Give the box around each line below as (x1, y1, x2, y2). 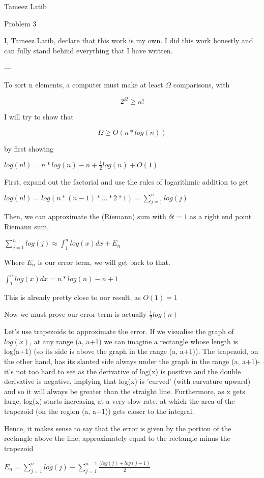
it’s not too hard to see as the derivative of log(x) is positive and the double (4, 366, 241, 376)
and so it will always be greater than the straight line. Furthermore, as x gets (4, 385, 245, 396)
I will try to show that (4, 111, 74, 122)
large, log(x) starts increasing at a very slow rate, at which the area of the (4, 396, 235, 406)
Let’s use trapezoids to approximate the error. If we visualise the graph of (4, 326, 234, 337)
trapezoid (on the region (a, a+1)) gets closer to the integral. (4, 406, 194, 416)
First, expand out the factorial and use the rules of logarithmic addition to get (4, 176, 249, 187)
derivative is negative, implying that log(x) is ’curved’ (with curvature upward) (4, 376, 251, 386)
